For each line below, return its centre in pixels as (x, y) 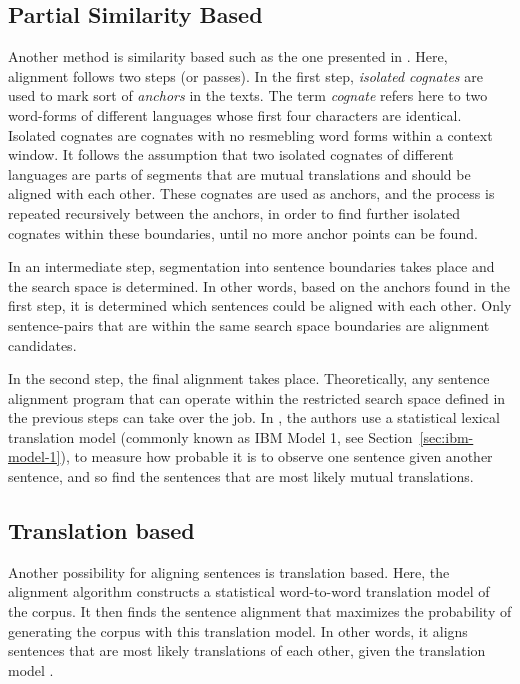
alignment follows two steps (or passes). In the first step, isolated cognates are (245, 75)
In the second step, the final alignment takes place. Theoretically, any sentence (249, 378)
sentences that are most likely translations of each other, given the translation (247, 650)
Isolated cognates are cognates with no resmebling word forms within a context (250, 134)
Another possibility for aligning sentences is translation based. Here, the (229, 571)
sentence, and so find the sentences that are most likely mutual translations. (241, 476)
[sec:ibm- (446, 436)
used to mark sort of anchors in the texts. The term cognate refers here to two (248, 95)
